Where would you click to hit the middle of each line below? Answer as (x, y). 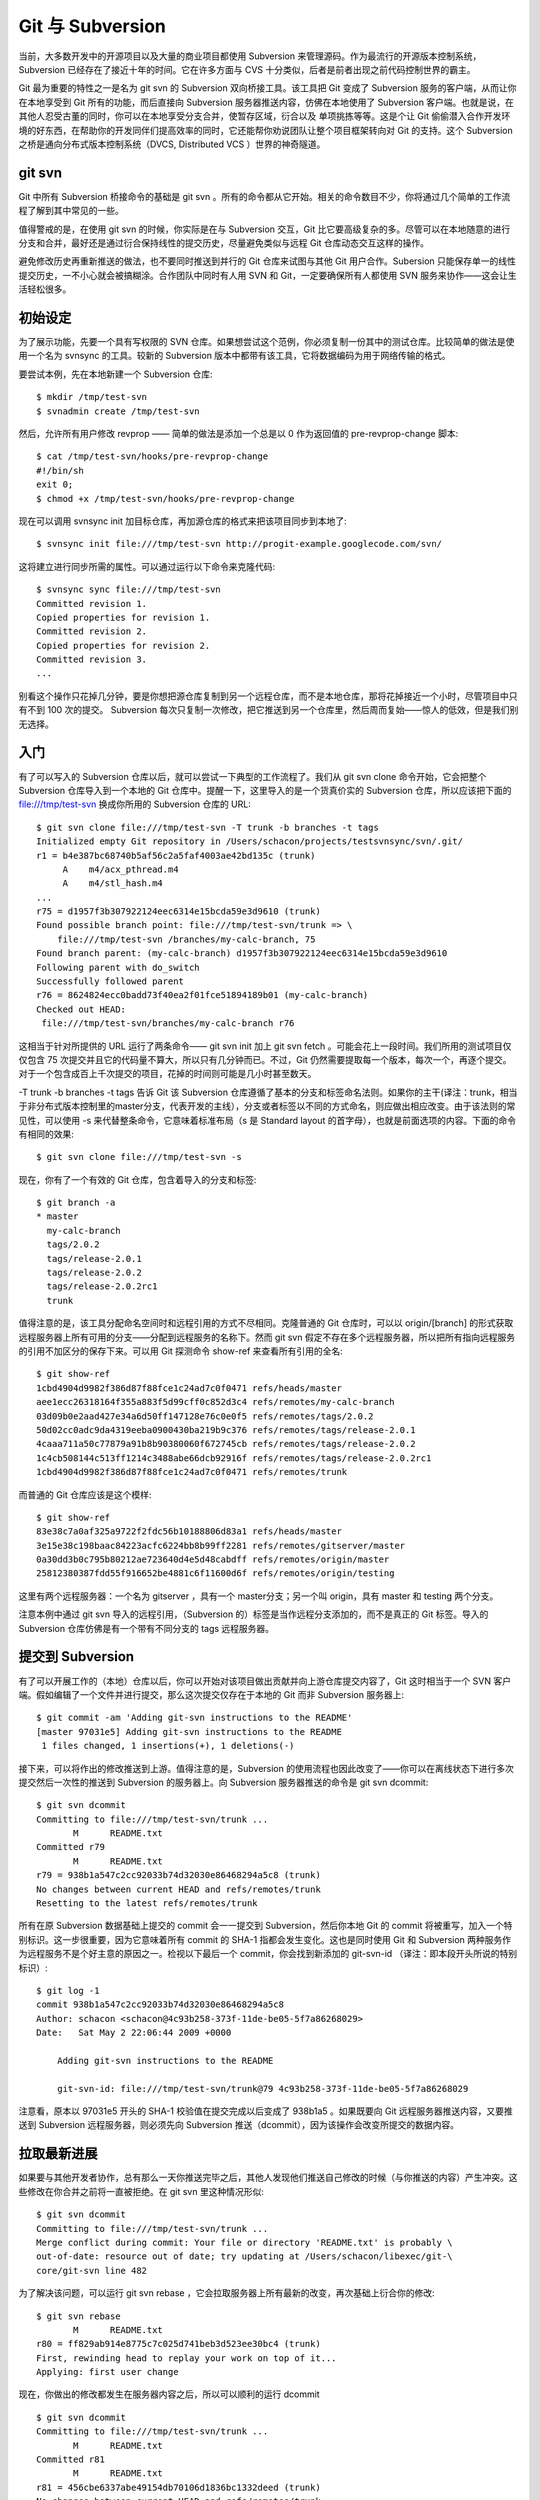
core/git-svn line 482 (92, 2270)
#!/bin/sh (60, 470)
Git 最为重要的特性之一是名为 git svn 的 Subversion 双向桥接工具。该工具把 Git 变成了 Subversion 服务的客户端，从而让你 (267, 88)
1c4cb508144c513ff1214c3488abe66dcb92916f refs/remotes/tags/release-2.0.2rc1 (234, 1458)
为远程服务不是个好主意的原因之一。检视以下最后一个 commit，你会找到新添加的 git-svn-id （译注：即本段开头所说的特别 (268, 1954)
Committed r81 (70, 2459)
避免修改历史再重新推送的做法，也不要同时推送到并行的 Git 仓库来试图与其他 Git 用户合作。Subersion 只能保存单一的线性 (267, 261)
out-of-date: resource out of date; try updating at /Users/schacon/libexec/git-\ (244, 2256)
